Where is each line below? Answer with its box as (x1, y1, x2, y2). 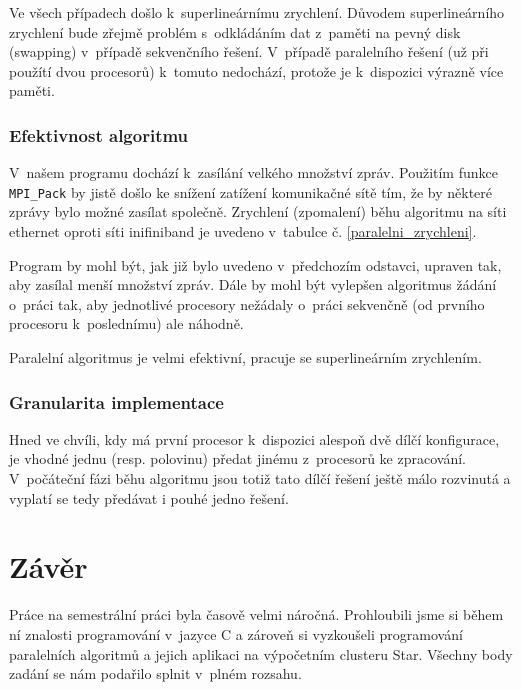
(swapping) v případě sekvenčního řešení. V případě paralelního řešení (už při (9, 41, 489, 62)
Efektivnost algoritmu (9, 122, 189, 147)
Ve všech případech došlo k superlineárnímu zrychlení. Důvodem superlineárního (9, 2, 505, 22)
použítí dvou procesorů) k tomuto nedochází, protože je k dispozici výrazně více (9, 60, 504, 81)
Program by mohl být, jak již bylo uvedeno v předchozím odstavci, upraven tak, (9, 254, 502, 275)
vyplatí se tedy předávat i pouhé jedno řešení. (9, 487, 289, 508)
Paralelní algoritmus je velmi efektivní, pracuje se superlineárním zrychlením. (9, 347, 482, 367)
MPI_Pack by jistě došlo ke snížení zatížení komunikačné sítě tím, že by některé (9, 181, 493, 202)
